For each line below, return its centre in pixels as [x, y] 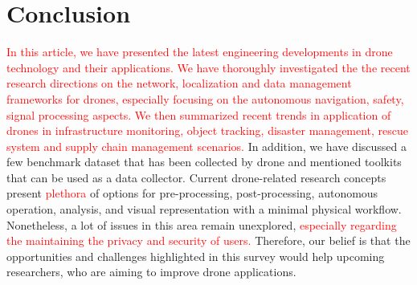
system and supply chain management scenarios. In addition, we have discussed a [207, 146]
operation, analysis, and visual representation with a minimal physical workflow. [204, 209]
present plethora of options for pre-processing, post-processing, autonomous [192, 193]
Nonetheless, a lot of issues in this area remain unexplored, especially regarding [202, 224]
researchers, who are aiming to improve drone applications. [151, 272]
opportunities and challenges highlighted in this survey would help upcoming [196, 256]
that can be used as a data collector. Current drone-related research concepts [196, 177]
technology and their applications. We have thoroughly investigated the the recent [208, 67]
